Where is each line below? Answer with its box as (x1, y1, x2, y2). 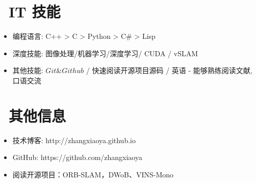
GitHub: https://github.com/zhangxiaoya (12, 152, 142, 163)
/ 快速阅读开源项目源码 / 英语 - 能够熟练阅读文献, (86, 65, 252, 76)
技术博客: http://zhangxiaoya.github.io (12, 134, 136, 145)
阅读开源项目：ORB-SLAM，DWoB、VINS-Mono (12, 169, 174, 179)
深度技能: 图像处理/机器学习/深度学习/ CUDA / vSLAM (12, 48, 198, 58)
